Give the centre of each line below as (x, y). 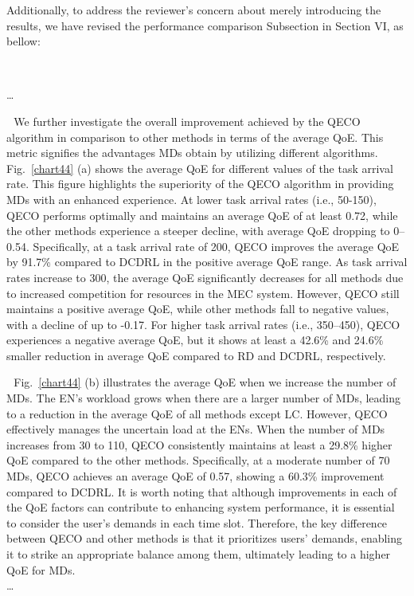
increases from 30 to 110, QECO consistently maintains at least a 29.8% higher (199, 444)
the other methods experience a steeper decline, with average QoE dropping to (198, 231)
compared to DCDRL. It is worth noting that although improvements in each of (202, 491)
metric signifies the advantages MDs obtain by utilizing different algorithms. (192, 153)
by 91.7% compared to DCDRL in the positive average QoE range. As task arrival (207, 262)
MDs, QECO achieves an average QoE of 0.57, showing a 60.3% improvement (195, 476)
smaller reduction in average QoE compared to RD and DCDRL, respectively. (196, 355)
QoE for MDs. (41, 569)
